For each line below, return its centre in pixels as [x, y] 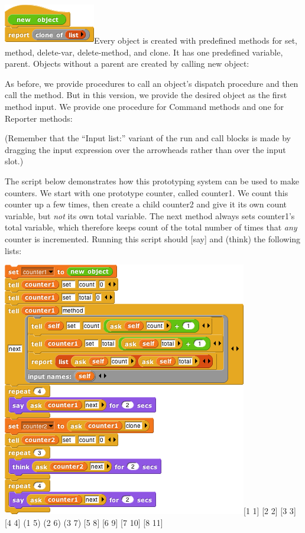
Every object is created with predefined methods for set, [196, 40]
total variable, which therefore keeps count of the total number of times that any [151, 227]
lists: [13, 250]
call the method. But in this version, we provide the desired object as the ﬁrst [146, 95]
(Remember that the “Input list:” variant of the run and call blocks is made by [148, 138]
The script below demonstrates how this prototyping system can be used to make [152, 181]
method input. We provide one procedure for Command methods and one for [145, 106]
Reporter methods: [39, 118]
